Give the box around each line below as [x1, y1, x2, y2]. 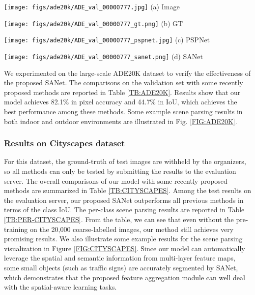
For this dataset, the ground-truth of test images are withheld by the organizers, [4, 156, 246, 166]
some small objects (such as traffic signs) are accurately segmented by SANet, [4, 262, 238, 272]
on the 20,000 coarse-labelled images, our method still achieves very [29, 224, 234, 234]
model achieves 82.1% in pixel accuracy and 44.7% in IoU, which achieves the [4, 97, 237, 107]
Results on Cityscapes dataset [4, 137, 125, 149]
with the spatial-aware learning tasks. [4, 282, 117, 292]
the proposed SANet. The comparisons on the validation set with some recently [4, 77, 243, 88]
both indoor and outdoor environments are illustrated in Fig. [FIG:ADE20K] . [4, 116, 237, 126]
